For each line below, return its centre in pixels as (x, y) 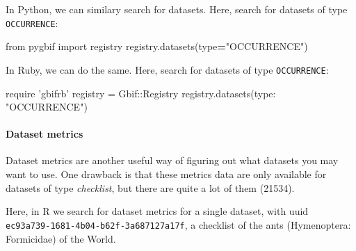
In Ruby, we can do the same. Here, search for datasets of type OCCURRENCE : (167, 69)
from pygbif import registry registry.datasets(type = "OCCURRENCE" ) (157, 46)
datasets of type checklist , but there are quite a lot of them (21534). (150, 187)
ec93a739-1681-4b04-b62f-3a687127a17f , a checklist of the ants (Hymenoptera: (178, 224)
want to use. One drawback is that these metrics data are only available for (166, 174)
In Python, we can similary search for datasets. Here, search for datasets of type (177, 9)
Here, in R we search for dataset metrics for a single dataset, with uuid (157, 211)
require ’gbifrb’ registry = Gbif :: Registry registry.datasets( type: (141, 93)
